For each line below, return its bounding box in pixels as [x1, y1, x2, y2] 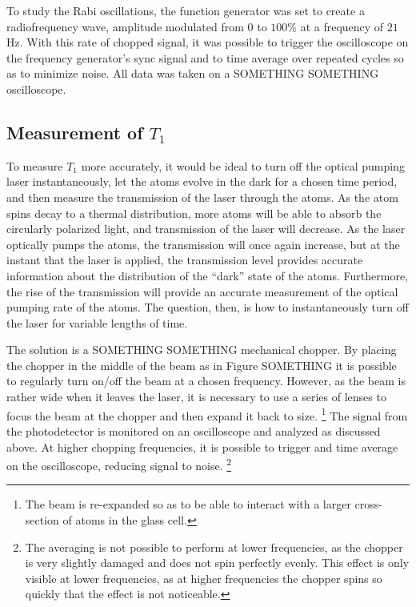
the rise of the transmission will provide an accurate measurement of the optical [6, 283, 398, 299]
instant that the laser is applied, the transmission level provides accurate [6, 251, 363, 268]
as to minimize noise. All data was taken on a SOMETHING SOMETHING [6, 65, 379, 82]
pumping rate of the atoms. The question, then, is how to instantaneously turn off [6, 299, 409, 316]
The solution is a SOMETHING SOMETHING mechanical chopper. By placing [6, 341, 397, 358]
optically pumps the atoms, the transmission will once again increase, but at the [6, 235, 400, 252]
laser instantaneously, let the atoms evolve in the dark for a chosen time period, [6, 173, 398, 190]
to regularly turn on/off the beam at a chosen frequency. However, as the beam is [6, 372, 406, 389]
